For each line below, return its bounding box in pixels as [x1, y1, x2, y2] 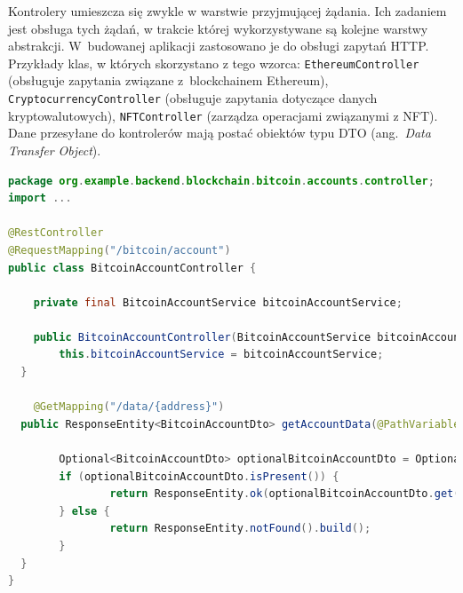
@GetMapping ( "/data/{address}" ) [33, 400, 225, 414]
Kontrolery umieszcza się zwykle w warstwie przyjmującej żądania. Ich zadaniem [8, 2, 447, 20]
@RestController [8, 226, 104, 240]
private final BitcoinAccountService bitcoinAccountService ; [33, 296, 403, 309]
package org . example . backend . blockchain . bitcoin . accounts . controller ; [8, 174, 435, 187]
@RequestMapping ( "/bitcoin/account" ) [8, 243, 231, 257]
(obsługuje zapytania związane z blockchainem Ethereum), [8, 71, 329, 90]
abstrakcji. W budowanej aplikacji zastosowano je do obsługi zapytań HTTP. [8, 36, 429, 55]
